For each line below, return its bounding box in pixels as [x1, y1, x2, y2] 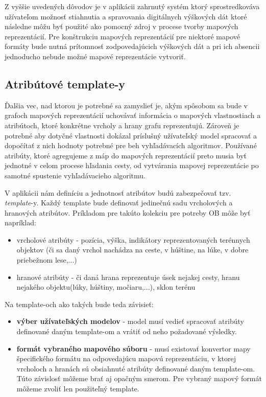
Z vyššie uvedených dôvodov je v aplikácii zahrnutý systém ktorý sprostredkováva [5, 1, 260, 11]
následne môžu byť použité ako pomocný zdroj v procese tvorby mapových [5, 21, 238, 32]
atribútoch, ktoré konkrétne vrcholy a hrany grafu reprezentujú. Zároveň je [5, 120, 239, 130]
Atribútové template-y [5, 76, 126, 91]
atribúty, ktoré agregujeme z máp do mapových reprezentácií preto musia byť [5, 150, 247, 160]
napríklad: [5, 217, 36, 228]
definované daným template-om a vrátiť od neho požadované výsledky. [16, 326, 237, 337]
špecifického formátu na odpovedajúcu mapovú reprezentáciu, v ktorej [16, 353, 236, 364]
